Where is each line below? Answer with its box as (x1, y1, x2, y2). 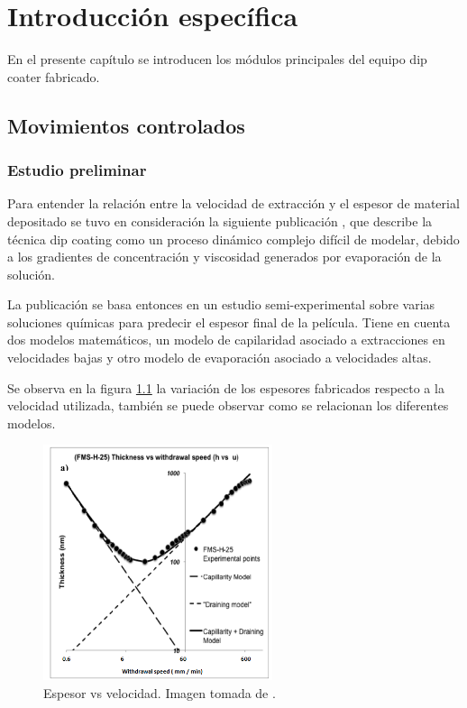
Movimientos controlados (7, 111, 245, 139)
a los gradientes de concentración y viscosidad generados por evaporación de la (7, 247, 442, 266)
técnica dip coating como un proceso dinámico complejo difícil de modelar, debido (7, 229, 460, 248)
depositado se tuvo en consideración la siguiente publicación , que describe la (7, 211, 433, 230)
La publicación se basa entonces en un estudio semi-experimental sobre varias (7, 295, 435, 314)
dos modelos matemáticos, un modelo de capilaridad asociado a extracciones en (7, 330, 445, 349)
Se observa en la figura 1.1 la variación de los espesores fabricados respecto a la (7, 378, 444, 397)
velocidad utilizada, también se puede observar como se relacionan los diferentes (7, 396, 449, 415)
